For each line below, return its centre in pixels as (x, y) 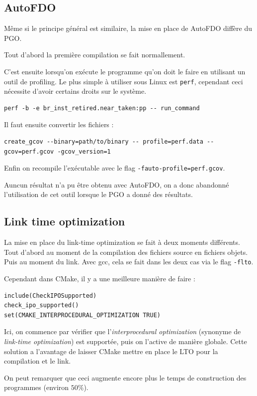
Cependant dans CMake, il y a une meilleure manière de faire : (100, 279)
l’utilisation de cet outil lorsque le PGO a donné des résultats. (98, 194)
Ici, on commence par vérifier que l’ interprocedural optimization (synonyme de (123, 331)
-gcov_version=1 (84, 151)
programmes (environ (37, 387)
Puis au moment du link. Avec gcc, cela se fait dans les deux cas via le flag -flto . (129, 262)
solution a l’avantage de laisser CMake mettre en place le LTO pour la (111, 351)
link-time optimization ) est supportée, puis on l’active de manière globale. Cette (126, 341)
